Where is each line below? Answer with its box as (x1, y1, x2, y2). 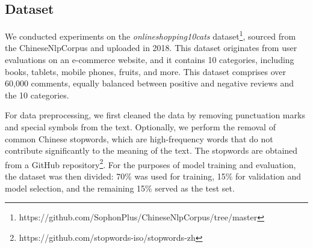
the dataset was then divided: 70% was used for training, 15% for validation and (5, 170, 301, 183)
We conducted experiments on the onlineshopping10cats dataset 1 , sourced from (5, 28, 296, 42)
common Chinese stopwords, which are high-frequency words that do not (5, 132, 273, 145)
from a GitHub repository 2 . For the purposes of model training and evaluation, (5, 156, 296, 171)
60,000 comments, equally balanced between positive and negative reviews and (5, 77, 294, 89)
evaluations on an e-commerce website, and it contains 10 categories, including (5, 53, 294, 66)
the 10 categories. (5, 88, 69, 101)
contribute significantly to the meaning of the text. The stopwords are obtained (5, 144, 298, 157)
